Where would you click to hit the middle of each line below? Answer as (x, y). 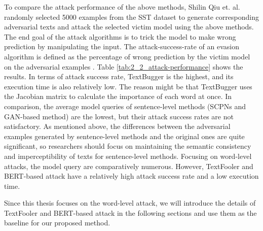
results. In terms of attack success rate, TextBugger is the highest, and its (119, 76)
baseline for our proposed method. (57, 223)
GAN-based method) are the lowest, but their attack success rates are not (119, 116)
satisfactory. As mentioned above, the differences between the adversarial (117, 126)
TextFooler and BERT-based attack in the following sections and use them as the (130, 212)
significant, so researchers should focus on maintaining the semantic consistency (128, 146)
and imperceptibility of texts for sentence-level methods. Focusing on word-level (128, 156)
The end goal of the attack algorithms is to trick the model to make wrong (120, 36)
